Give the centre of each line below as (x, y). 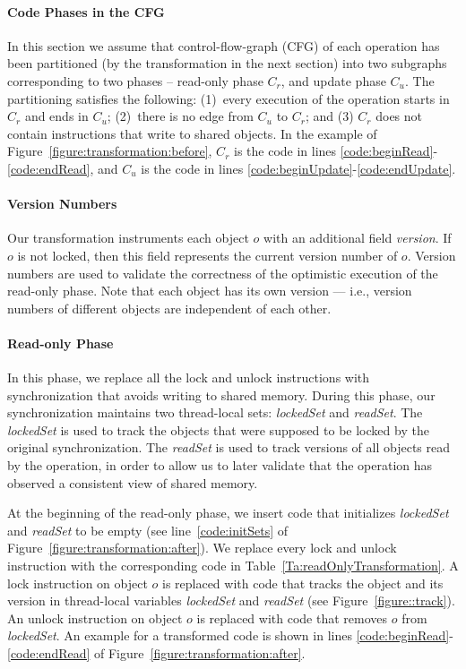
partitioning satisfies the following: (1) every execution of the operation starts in (229, 98)
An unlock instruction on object (95, 618)
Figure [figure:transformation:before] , (110, 151)
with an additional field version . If (358, 238)
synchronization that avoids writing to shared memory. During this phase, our (221, 395)
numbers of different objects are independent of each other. (169, 308)
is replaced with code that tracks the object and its (302, 583)
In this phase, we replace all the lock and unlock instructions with (189, 377)
